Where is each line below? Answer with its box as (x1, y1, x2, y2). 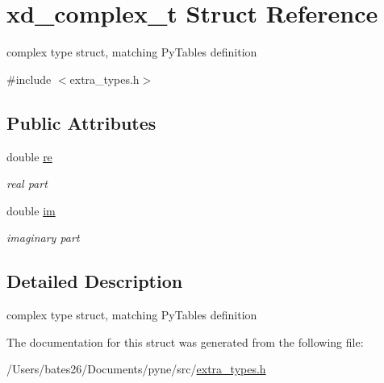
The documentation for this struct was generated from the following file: (6, 333, 364, 350)
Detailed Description (6, 269, 183, 293)
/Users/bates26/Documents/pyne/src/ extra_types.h (6, 360, 266, 377)
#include (6, 70, 52, 87)
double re (6, 148, 52, 164)
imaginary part (6, 229, 80, 246)
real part (6, 175, 48, 192)
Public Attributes (6, 110, 157, 135)
